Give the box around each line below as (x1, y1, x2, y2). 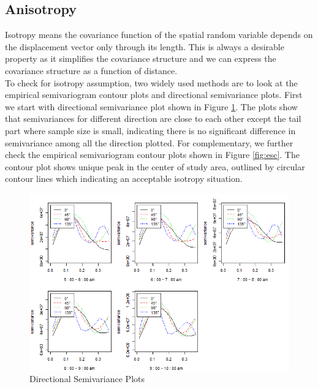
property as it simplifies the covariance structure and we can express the (5, 52, 276, 65)
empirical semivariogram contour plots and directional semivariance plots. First (5, 88, 303, 101)
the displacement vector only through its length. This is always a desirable (5, 40, 284, 53)
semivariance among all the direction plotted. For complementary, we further (5, 136, 293, 149)
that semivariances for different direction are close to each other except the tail (5, 112, 301, 125)
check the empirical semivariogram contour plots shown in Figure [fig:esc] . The (5, 148, 300, 161)
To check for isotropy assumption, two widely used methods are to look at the (5, 76, 298, 89)
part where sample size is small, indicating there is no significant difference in (5, 124, 296, 137)
